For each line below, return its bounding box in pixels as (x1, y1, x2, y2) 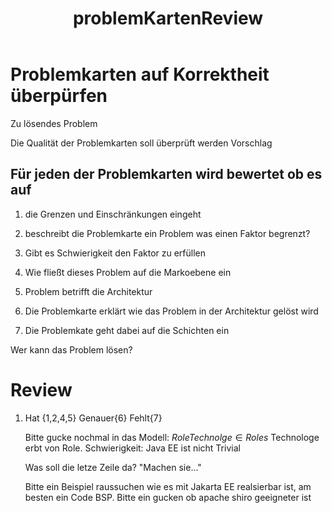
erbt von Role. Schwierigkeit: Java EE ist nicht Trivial (24, 442, 241, 454)
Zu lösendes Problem (10, 117, 98, 129)
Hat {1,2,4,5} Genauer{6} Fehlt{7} (24, 412, 163, 424)
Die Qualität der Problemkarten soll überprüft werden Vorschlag (10, 137, 273, 149)
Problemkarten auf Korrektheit (10, 63, 270, 86)
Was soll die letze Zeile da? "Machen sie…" (24, 461, 202, 473)
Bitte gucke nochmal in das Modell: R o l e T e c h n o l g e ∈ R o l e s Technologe (24, 431, 320, 443)
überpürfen (10, 85, 108, 107)
